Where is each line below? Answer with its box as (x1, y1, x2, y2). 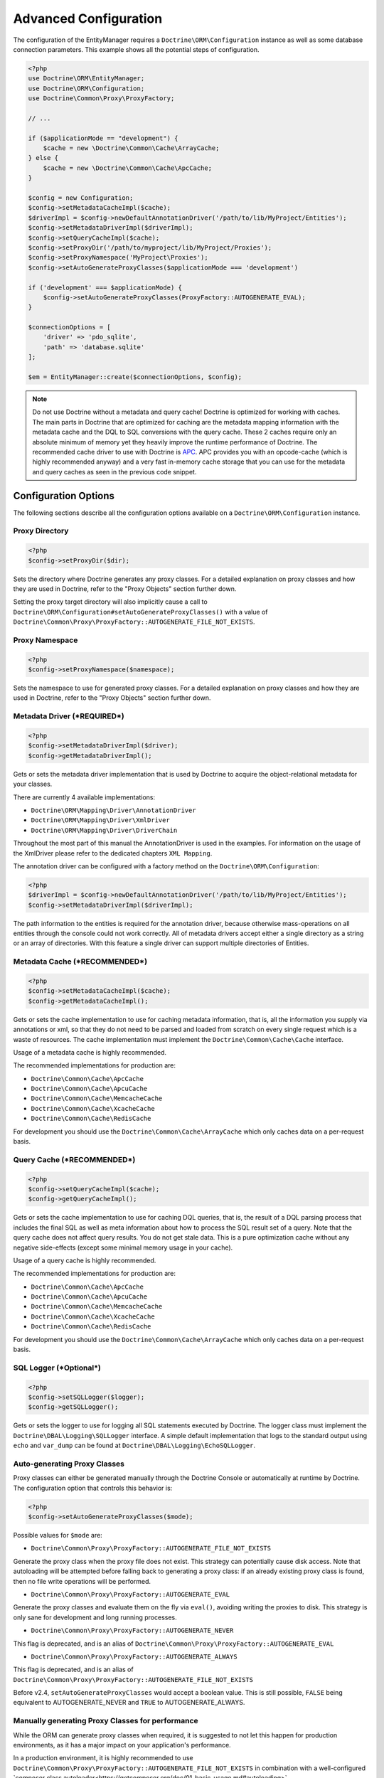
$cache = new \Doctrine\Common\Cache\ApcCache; (43, 164, 213, 172)
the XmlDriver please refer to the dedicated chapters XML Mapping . (13, 848, 213, 857)
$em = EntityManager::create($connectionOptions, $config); (28, 373, 242, 381)
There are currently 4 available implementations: (13, 793, 156, 802)
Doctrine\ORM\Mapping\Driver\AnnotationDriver (31, 806, 196, 814)
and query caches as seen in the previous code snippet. (32, 467, 197, 476)
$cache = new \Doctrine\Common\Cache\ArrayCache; (43, 144, 220, 152)
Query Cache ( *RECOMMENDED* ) (13, 1154, 136, 1164)
